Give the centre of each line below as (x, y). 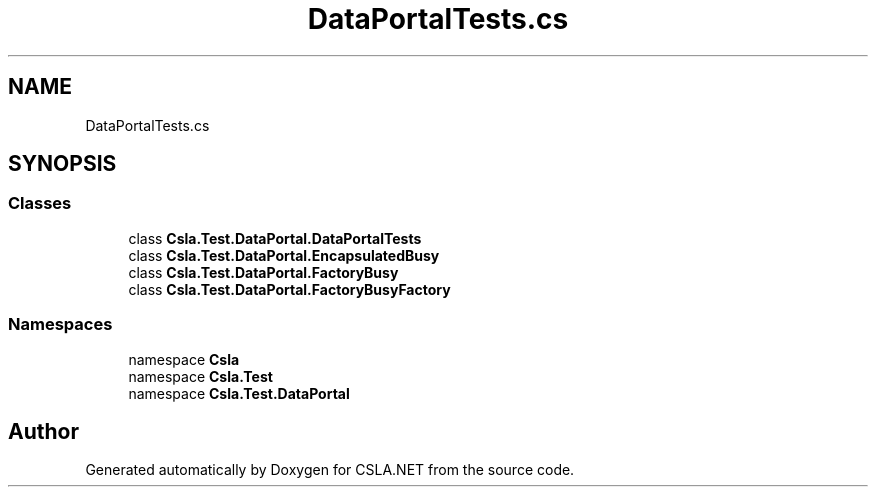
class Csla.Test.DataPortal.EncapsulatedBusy (284, 255)
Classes (40, 203)
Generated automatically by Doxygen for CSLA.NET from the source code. (330, 470)
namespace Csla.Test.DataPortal (239, 393)
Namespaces (60, 324)
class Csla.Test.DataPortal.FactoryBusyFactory (289, 289)
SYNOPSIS (62, 164)
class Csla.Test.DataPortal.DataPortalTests (275, 238)
